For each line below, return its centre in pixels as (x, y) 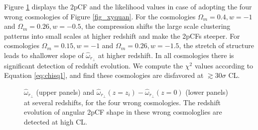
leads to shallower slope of (44, 55)
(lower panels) (207, 92)
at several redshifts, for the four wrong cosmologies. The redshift (123, 102)
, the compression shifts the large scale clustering (156, 26)
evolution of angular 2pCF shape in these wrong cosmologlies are (123, 112)
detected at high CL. (56, 122)
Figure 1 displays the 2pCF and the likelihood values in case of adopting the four (128, 6)
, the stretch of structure (216, 45)
